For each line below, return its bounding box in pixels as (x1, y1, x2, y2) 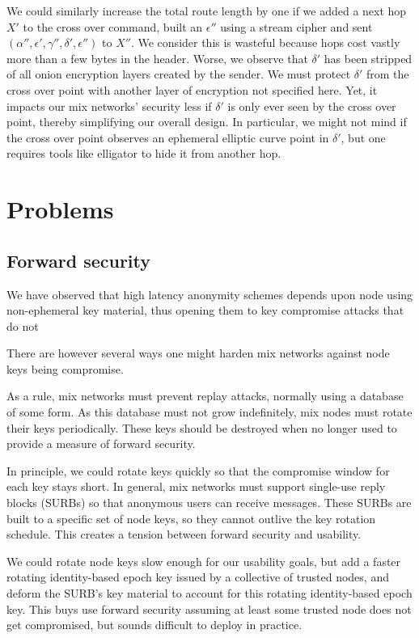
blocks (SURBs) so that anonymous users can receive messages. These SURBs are (6, 494, 412, 511)
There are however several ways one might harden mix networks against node (6, 344, 390, 361)
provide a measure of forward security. (6, 435, 196, 452)
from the (366, 65, 409, 82)
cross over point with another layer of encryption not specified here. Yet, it (6, 81, 378, 98)
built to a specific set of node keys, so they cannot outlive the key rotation (6, 509, 376, 526)
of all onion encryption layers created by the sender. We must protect (6, 65, 351, 82)
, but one (341, 129, 386, 146)
